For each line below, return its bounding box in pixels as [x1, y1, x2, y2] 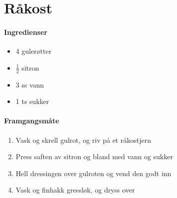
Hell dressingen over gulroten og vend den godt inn [15, 168, 172, 178]
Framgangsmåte [4, 115, 59, 126]
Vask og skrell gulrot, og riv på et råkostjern [15, 134, 151, 145]
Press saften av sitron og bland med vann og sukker [15, 151, 173, 162]
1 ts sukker [15, 96, 49, 106]
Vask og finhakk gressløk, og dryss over [15, 185, 135, 195]
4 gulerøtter [15, 46, 52, 56]
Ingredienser [4, 26, 48, 37]
